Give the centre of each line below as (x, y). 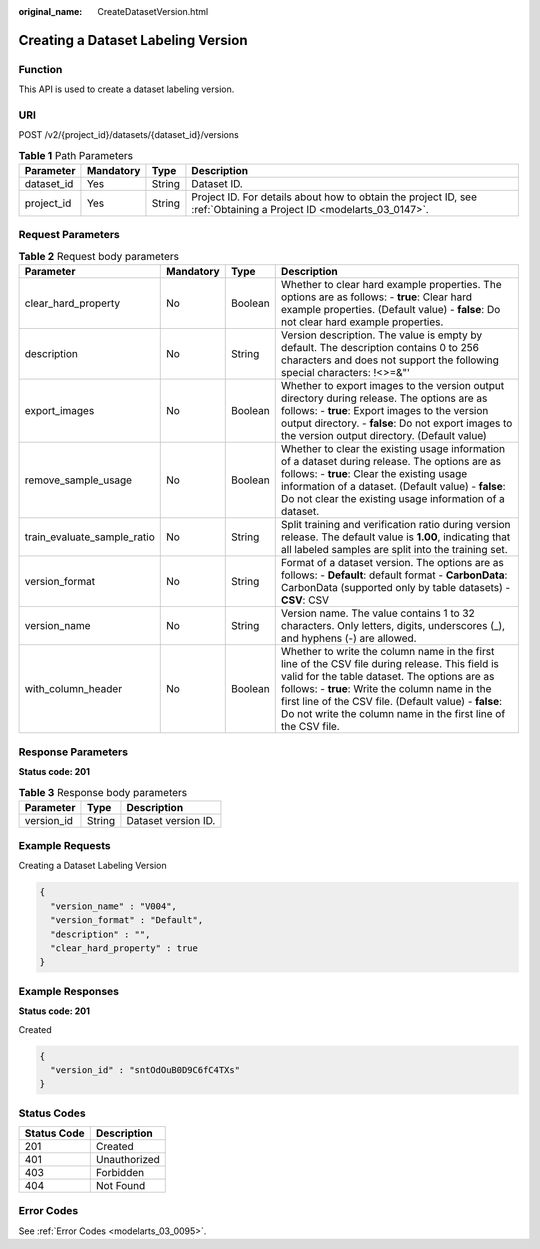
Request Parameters (69, 235)
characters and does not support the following (390, 360)
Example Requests (64, 846)
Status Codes (52, 1113)
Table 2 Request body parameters (99, 256)
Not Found (120, 1186)
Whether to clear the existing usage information (392, 449)
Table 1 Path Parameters (76, 155)
